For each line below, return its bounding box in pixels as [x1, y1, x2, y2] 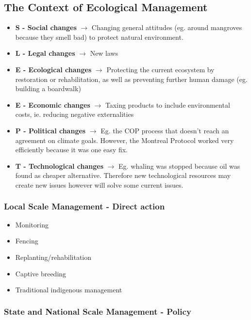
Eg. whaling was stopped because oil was [118, 160, 240, 171]
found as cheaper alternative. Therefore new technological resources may [15, 170, 231, 180]
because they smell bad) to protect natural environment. [15, 32, 184, 42]
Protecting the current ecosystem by [106, 64, 215, 74]
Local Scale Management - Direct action [4, 200, 165, 212]
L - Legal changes [15, 48, 75, 58]
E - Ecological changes [15, 64, 92, 74]
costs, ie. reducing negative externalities [15, 109, 134, 119]
